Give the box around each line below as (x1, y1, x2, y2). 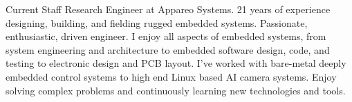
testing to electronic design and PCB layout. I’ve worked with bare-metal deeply (6, 56, 346, 70)
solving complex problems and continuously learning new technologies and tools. (6, 83, 346, 97)
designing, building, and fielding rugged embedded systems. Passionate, (6, 15, 308, 30)
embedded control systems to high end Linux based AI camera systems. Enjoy (6, 69, 337, 83)
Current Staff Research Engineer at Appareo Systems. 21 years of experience (6, 2, 331, 16)
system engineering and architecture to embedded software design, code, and (6, 42, 330, 57)
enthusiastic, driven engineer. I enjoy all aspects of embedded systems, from (6, 29, 326, 43)
